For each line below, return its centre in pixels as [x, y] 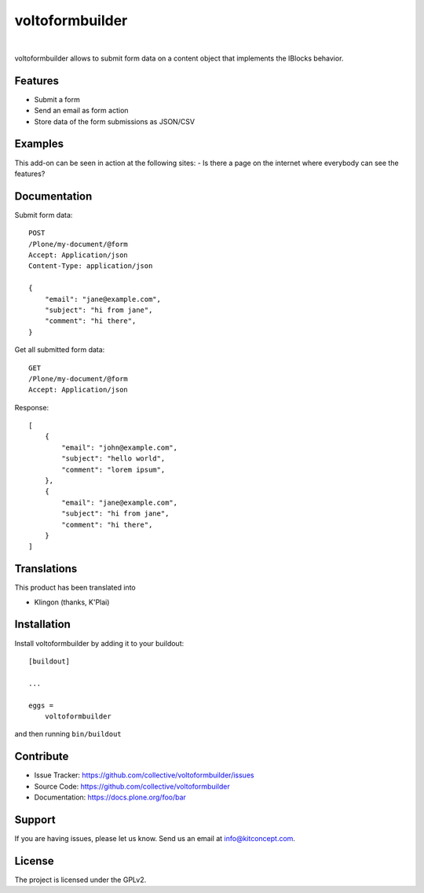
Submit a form [57, 99]
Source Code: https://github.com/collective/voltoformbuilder [132, 786]
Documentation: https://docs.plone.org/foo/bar [110, 797]
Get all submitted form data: [60, 350]
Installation [42, 625]
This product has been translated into [75, 588]
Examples [39, 144]
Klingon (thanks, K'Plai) [72, 602]
